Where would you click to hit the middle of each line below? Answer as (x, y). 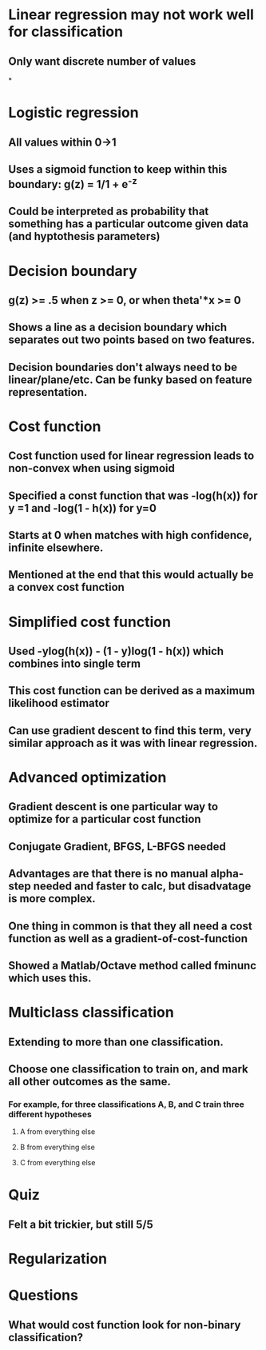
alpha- (227, 874)
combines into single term (75, 664)
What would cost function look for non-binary (125, 1325)
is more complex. (52, 899)
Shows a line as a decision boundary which (118, 328)
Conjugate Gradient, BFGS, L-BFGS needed (117, 847)
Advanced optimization (87, 778)
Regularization (58, 1259)
